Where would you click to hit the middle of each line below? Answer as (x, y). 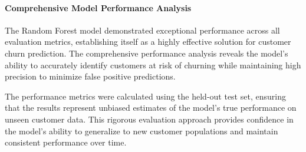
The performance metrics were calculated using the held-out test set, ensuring (145, 96)
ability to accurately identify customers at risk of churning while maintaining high (153, 65)
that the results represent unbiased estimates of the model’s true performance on (151, 108)
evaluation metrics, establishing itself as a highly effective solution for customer (148, 42)
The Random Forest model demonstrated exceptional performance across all (142, 30)
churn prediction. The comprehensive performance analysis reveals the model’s (147, 53)
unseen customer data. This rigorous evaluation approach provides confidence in (149, 119)
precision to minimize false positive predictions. (90, 76)
